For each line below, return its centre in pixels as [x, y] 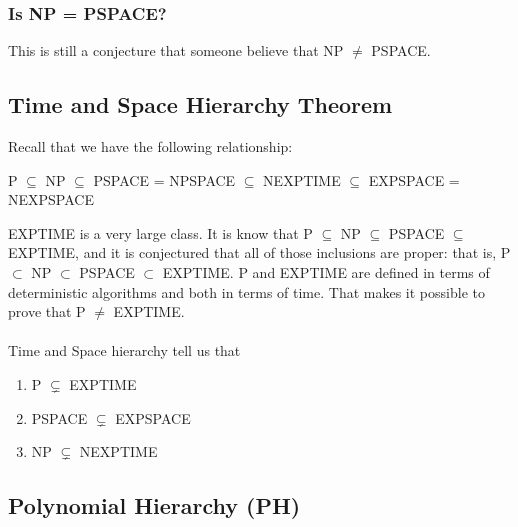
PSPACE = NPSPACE [164, 179]
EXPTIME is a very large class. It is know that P [160, 232]
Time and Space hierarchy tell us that [124, 350]
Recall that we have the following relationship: [150, 146]
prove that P [47, 311]
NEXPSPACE [51, 199]
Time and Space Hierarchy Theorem [200, 104]
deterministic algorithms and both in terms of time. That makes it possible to [246, 291]
